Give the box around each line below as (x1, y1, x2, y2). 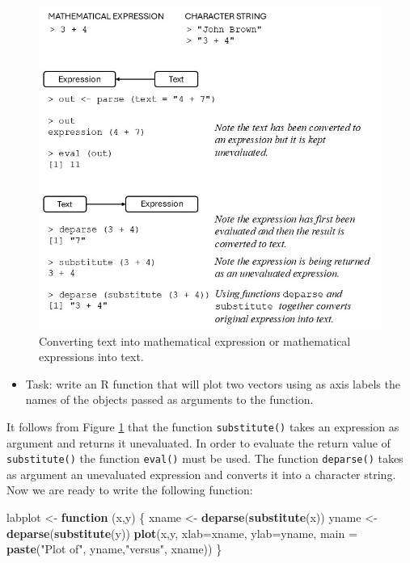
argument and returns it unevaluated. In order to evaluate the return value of (6, 434, 391, 451)
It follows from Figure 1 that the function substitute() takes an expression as (6, 418, 399, 435)
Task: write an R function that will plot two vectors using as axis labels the (25, 375, 400, 392)
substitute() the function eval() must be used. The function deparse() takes (6, 450, 404, 467)
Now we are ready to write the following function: (6, 481, 253, 498)
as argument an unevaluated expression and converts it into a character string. (6, 465, 396, 482)
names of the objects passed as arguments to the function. (25, 391, 314, 408)
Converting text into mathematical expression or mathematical (39, 332, 351, 349)
